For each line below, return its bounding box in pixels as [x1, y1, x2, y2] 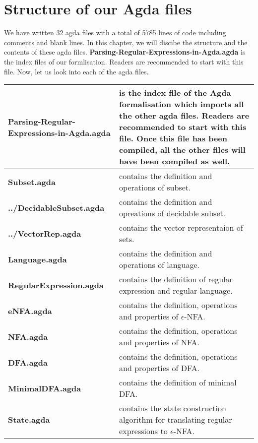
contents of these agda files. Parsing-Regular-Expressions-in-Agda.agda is [4, 47, 246, 57]
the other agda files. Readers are [119, 110, 250, 122]
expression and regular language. [119, 285, 233, 297]
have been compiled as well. [119, 155, 230, 167]
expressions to [119, 425, 168, 437]
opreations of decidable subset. [119, 207, 226, 219]
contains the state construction [119, 402, 226, 414]
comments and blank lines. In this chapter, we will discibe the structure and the [4, 37, 248, 47]
